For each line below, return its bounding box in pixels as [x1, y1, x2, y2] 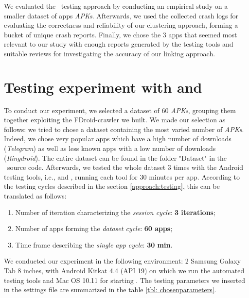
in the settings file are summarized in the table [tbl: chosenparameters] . [4, 284, 216, 295]
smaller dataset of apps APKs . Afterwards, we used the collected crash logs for [4, 10, 239, 20]
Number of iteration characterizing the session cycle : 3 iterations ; [15, 207, 215, 217]
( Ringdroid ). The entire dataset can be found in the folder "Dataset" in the [4, 152, 227, 163]
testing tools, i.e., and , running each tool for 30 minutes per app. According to [4, 171, 240, 182]
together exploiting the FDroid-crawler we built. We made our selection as [4, 115, 226, 125]
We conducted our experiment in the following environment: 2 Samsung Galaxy [4, 256, 241, 266]
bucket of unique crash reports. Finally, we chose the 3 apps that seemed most [4, 29, 237, 39]
